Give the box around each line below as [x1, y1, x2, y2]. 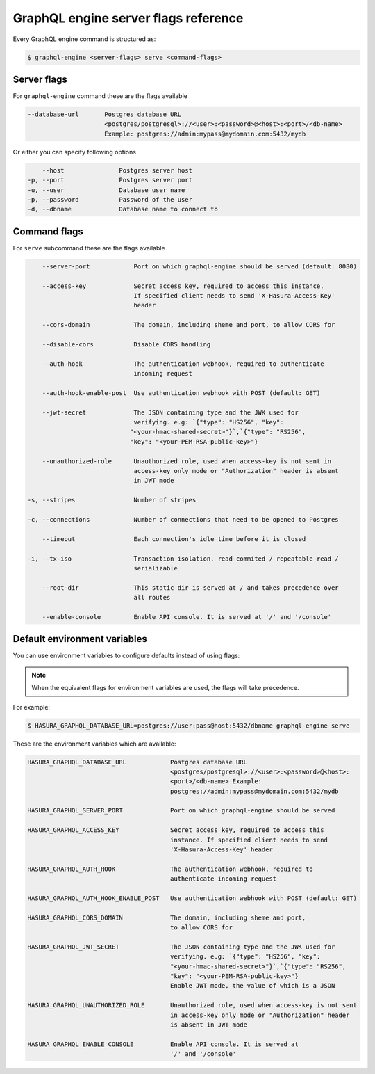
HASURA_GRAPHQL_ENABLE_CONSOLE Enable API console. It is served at [27, 1040, 299, 1048]
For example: [12, 703, 51, 711]
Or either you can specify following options [12, 147, 137, 156]
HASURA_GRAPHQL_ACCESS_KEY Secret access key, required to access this [27, 826, 324, 834]
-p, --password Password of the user [27, 195, 192, 203]
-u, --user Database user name [27, 186, 185, 194]
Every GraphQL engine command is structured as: [12, 35, 156, 43]
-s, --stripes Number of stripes [27, 496, 197, 504]
